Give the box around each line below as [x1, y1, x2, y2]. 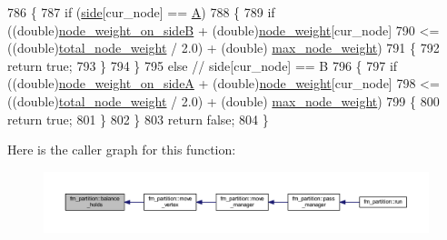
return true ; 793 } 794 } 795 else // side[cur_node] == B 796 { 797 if [7, 55, 398, 75]
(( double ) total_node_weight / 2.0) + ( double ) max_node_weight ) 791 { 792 [7, 38, 440, 57]
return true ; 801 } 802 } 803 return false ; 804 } [7, 109, 269, 128]
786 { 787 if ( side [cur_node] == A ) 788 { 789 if [7, 3, 275, 21]
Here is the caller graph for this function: [7, 140, 236, 159]
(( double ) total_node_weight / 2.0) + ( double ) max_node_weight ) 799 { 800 [7, 91, 440, 110]
